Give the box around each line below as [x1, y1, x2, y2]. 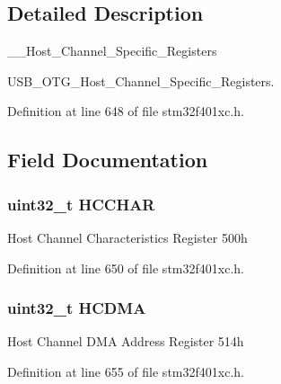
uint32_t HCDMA [7, 297, 146, 319]
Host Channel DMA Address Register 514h [7, 332, 244, 351]
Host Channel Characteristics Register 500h [7, 228, 248, 246]
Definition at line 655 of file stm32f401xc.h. [7, 362, 244, 380]
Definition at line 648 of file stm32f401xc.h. [7, 102, 244, 121]
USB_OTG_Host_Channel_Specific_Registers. [7, 71, 275, 90]
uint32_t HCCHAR [7, 192, 155, 215]
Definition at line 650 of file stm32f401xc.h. [7, 258, 244, 277]
